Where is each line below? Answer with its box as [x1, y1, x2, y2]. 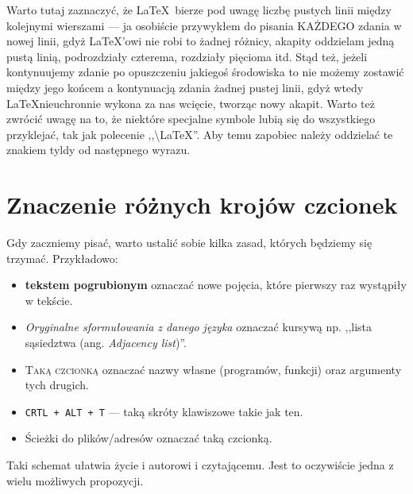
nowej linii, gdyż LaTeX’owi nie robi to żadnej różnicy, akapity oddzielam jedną [6, 33, 395, 49]
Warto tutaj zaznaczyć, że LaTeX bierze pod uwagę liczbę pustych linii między [6, 2, 392, 17]
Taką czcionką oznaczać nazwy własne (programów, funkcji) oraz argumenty [25, 361, 402, 377]
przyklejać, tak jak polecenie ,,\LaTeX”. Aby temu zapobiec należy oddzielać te [6, 125, 393, 142]
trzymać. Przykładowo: [6, 249, 118, 266]
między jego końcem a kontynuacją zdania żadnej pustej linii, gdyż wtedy [6, 79, 364, 95]
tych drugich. [25, 376, 89, 393]
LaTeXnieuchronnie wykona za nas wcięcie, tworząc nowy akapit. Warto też [6, 95, 375, 111]
